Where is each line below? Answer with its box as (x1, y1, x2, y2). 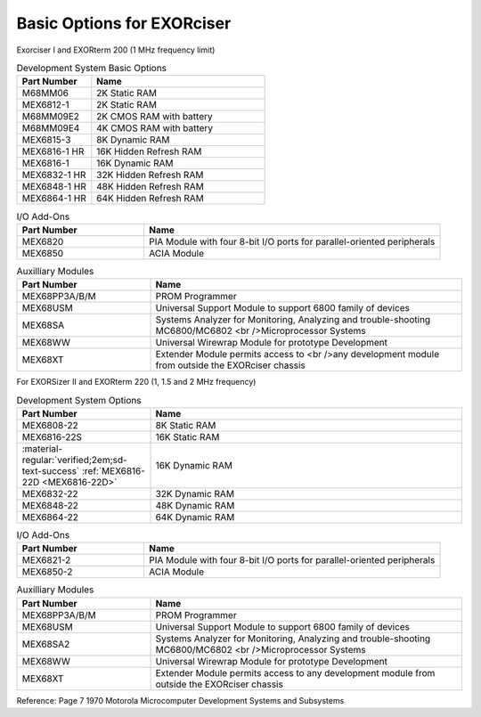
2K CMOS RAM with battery (96, 110, 213, 123)
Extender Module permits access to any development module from (155, 666, 436, 679)
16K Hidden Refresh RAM (96, 145, 202, 158)
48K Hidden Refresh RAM (96, 181, 204, 193)
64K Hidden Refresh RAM (96, 192, 205, 205)
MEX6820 (21, 235, 64, 248)
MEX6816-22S (21, 430, 83, 443)
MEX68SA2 (21, 638, 70, 650)
